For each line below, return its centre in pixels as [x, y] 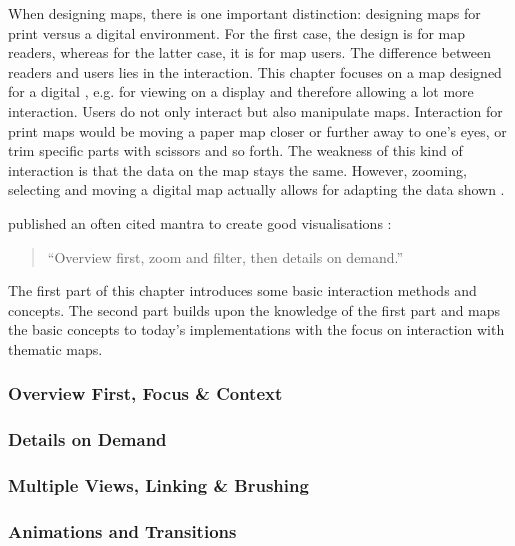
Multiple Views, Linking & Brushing [158, 485]
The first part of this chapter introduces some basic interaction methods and [242, 290]
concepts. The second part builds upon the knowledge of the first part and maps [254, 309]
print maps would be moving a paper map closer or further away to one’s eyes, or [257, 130]
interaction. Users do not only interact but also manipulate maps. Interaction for [255, 110]
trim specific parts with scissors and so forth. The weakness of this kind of [235, 150]
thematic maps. [55, 348]
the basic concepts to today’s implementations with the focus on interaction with [256, 329]
